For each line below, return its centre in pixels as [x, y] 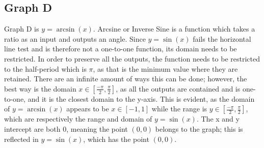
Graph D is [22, 29]
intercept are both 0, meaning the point [66, 128]
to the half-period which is [45, 68]
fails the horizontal [222, 38]
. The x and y [218, 119]
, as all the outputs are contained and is [178, 88]
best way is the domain [40, 88]
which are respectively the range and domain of [78, 119]
